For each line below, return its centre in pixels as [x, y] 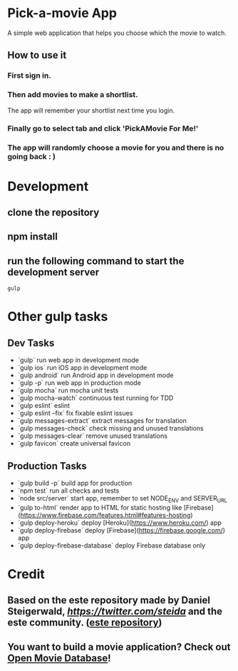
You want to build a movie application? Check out [119, 647]
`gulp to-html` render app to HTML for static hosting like [100, 507]
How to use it [37, 55]
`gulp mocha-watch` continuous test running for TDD [95, 398]
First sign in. [29, 76]
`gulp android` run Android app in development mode [95, 375]
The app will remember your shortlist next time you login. [91, 110]
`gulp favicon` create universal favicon [74, 444]
